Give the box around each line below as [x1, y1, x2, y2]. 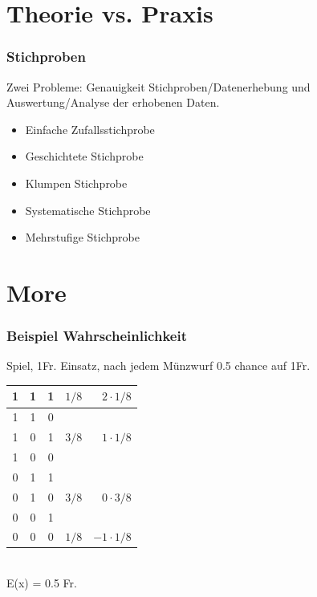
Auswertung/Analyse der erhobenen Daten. [6, 94, 220, 111]
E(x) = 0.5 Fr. [6, 575, 77, 591]
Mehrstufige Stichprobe [25, 229, 140, 246]
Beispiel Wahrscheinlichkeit [6, 326, 187, 346]
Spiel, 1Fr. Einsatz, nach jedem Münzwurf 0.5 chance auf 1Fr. [6, 357, 311, 374]
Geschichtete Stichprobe [25, 148, 144, 164]
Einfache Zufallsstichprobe [25, 120, 155, 137]
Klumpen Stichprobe [25, 174, 128, 191]
